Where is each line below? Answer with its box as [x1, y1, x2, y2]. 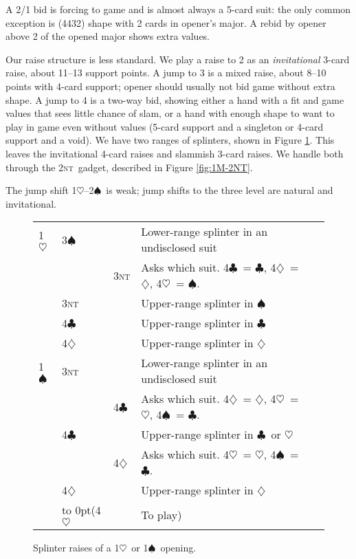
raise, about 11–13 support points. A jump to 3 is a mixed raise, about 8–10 [5, 65, 326, 80]
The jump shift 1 [5, 183, 77, 197]
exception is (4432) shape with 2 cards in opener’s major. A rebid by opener [5, 15, 326, 30]
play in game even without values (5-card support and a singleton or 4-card [5, 119, 324, 133]
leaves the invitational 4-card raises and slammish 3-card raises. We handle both [5, 146, 344, 160]
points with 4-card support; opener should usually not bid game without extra [5, 78, 335, 93]
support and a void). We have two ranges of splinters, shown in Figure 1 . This [5, 133, 335, 147]
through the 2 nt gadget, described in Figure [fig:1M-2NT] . [5, 160, 253, 174]
